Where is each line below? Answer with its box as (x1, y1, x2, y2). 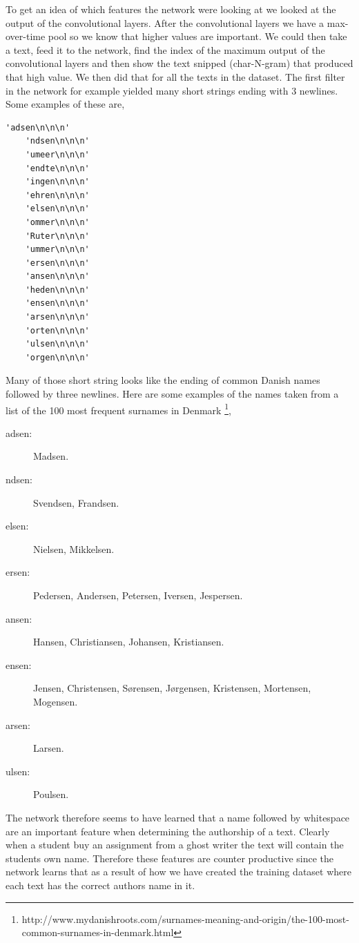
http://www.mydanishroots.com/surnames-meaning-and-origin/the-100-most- (21, 911, 349, 926)
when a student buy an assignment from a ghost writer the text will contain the (6, 837, 344, 852)
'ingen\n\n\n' (25, 177, 90, 187)
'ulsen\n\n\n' (25, 339, 90, 349)
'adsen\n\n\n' (6, 122, 70, 133)
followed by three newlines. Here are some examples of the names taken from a (6, 387, 339, 401)
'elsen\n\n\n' (25, 204, 90, 214)
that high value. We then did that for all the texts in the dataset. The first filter (6, 69, 345, 84)
